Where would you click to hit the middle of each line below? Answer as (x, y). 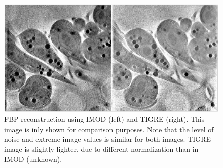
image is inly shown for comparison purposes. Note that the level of (109, 129)
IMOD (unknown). (33, 159)
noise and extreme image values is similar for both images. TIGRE (108, 139)
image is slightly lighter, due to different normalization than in (101, 149)
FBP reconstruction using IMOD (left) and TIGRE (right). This (104, 119)
